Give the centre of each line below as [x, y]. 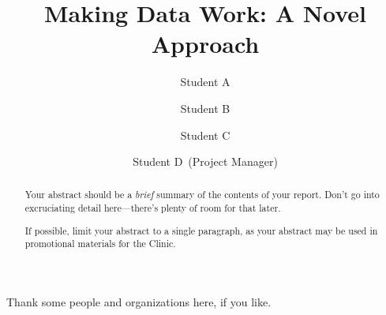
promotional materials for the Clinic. [100, 244]
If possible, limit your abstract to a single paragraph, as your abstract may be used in [201, 230]
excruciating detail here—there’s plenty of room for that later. [153, 208]
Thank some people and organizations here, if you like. [139, 302]
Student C [205, 135]
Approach [205, 44]
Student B [205, 108]
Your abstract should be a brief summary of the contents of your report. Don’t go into [202, 195]
